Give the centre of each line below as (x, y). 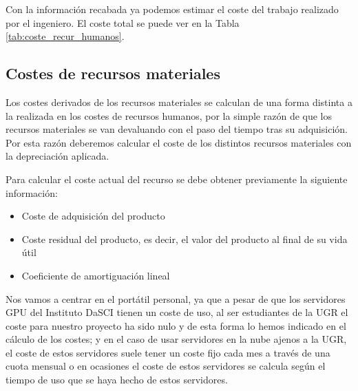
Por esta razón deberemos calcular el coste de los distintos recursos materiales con (179, 142)
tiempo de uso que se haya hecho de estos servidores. (117, 380)
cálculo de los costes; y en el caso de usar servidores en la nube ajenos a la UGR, (176, 339)
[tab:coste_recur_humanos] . (65, 36)
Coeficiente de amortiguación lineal (96, 275)
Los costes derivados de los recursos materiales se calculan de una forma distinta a (179, 102)
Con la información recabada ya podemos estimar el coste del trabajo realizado (172, 9)
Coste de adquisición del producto (93, 216)
